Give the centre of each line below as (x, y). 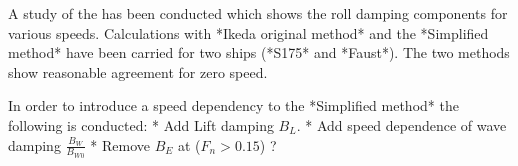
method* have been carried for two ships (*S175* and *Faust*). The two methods (259, 52)
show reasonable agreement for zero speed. (138, 71)
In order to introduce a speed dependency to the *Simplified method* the (233, 105)
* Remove (120, 144)
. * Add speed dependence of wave (401, 124)
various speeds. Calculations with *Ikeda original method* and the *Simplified (248, 32)
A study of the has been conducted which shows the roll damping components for (258, 13)
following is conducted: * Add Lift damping (141, 124)
